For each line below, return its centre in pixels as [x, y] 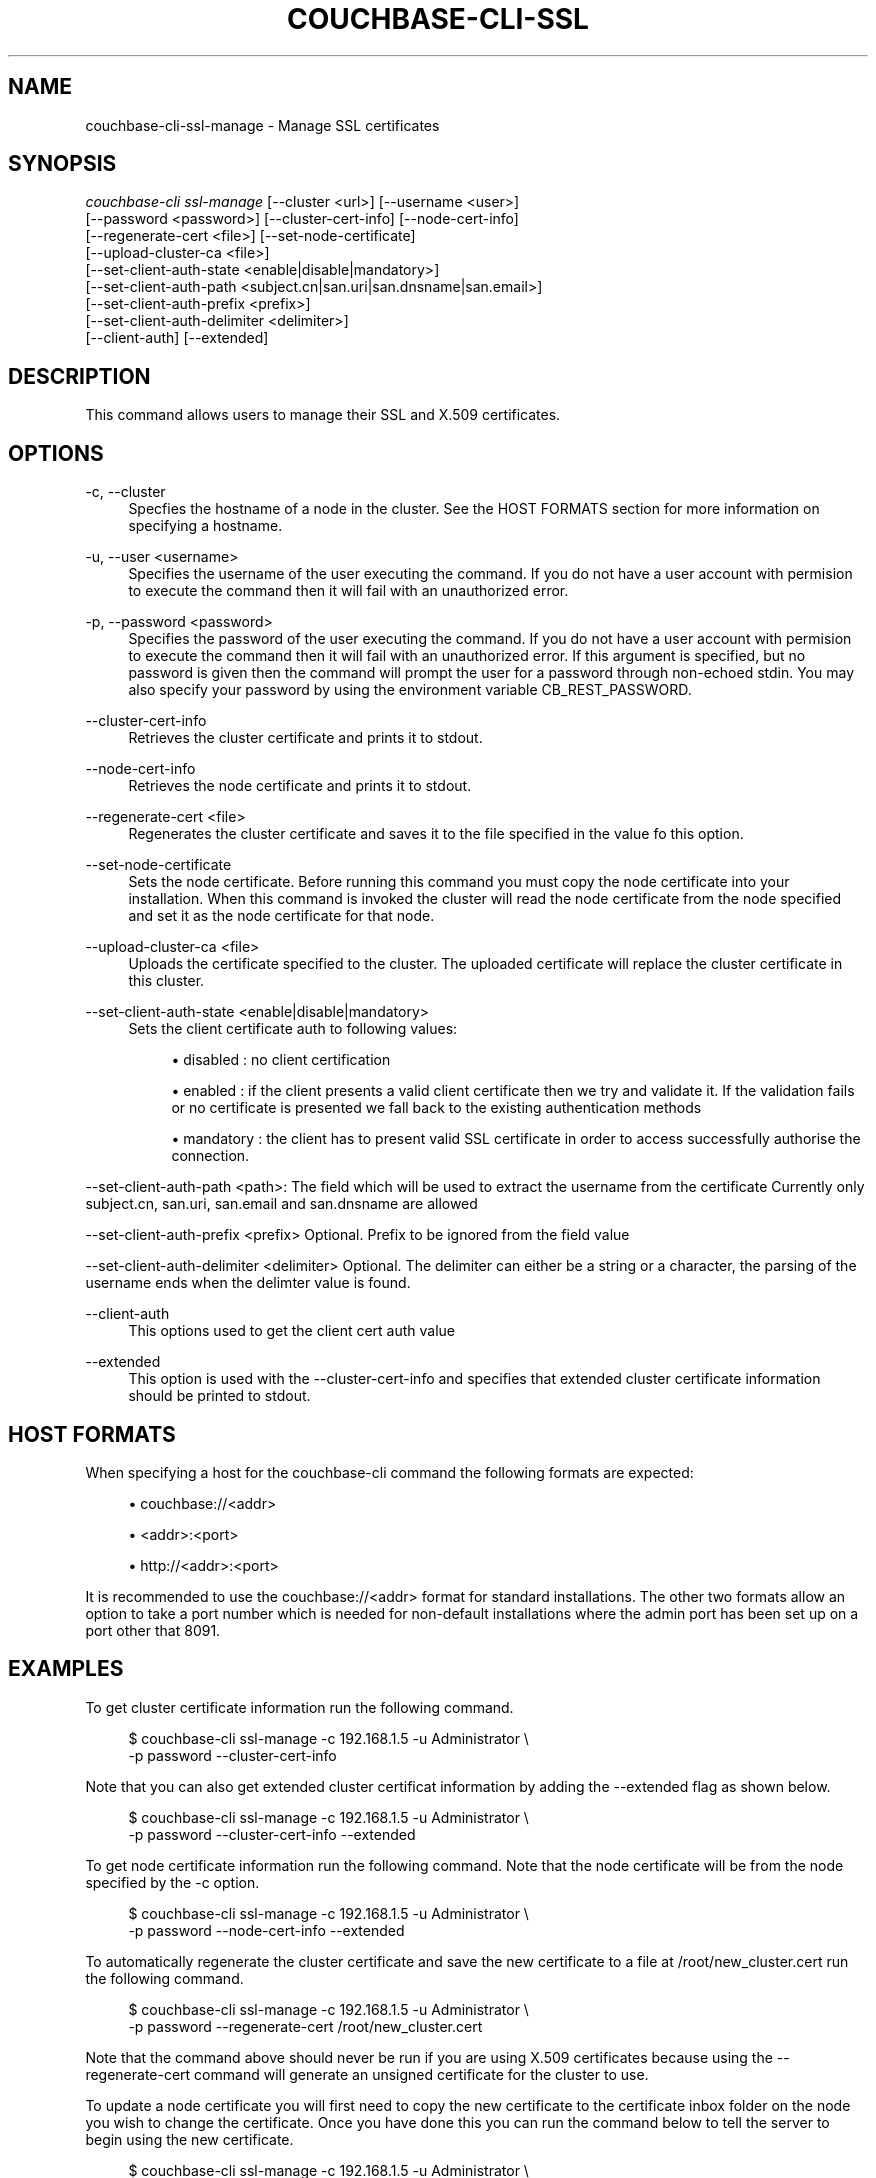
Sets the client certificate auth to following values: [293, 1029]
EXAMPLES [66, 1669]
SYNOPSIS [62, 164]
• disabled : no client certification [281, 1060]
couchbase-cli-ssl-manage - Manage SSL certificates [262, 125]
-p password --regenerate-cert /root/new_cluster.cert [305, 2026]
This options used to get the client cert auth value [292, 1331]
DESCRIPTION [79, 376]
